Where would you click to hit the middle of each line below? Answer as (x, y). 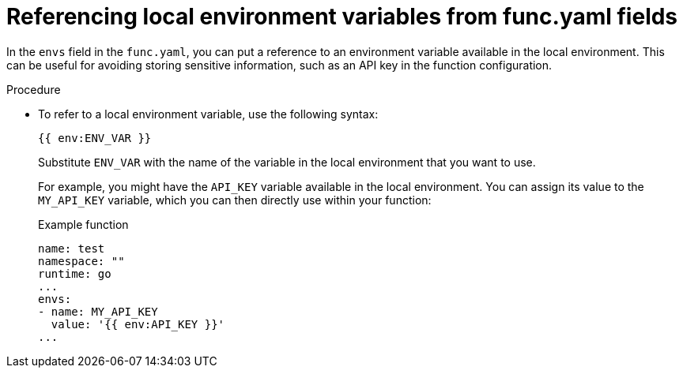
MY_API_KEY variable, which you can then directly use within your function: (235, 200)
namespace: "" (81, 261)
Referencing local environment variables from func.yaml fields (342, 17)
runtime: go (75, 273)
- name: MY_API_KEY (98, 311)
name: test (72, 248)
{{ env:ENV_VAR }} (95, 138)
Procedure (34, 89)
